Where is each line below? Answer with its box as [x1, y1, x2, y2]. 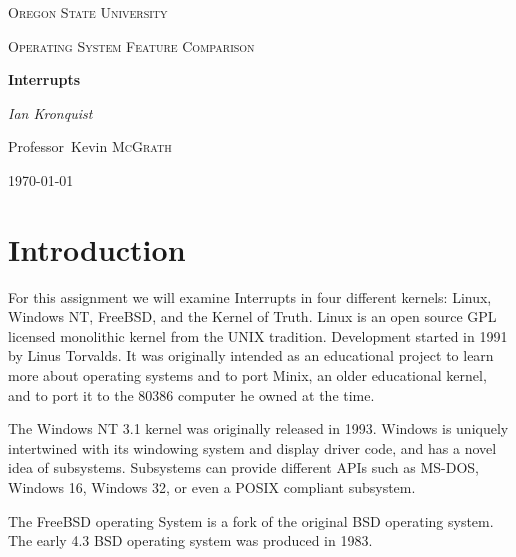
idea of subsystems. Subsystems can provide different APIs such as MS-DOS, [8, 457, 479, 478]
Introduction [8, 228, 186, 269]
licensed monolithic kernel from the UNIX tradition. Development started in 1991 [8, 325, 508, 346]
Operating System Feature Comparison [8, 35, 255, 56]
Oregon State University [8, 2, 168, 22]
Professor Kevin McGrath [8, 136, 172, 157]
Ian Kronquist [8, 102, 93, 123]
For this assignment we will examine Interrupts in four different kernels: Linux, [8, 286, 492, 307]
